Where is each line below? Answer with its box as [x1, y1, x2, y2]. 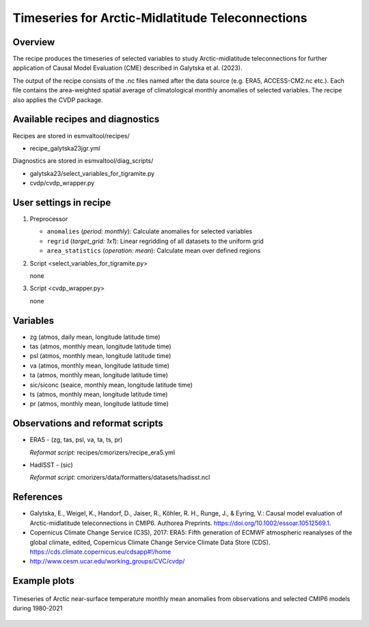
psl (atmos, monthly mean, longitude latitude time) [29, 352, 172, 360]
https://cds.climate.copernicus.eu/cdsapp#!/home [29, 548, 172, 556]
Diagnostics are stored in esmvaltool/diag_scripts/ [12, 157, 154, 165]
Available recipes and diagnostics [12, 114, 160, 125]
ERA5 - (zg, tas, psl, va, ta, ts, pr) [29, 435, 123, 444]
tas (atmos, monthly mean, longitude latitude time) [29, 342, 172, 350]
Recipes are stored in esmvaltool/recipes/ [12, 131, 130, 140]
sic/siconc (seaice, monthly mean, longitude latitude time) [29, 381, 193, 389]
